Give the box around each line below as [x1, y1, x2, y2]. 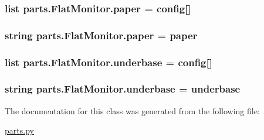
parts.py [5, 124, 34, 136]
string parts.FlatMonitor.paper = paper [5, 28, 198, 42]
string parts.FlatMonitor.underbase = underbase [5, 81, 241, 96]
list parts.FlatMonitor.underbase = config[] [5, 54, 212, 69]
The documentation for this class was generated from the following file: [5, 104, 260, 117]
